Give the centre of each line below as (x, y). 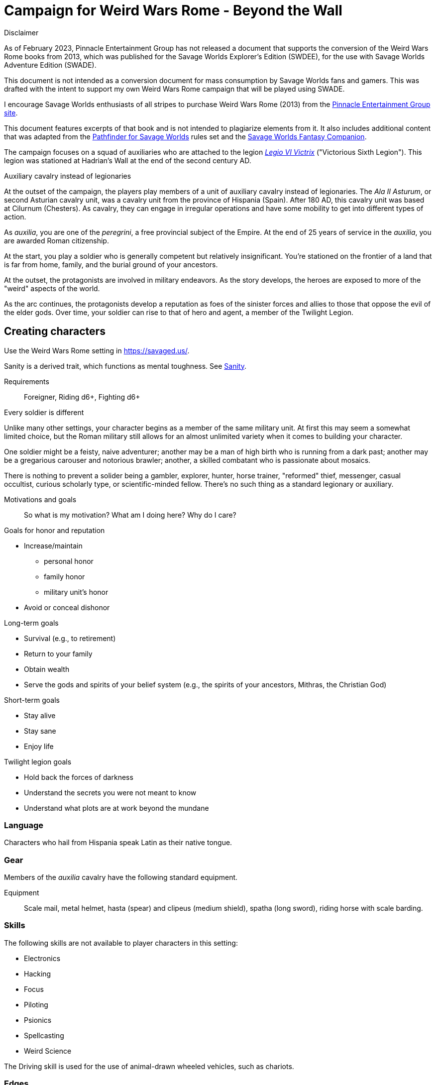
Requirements (27, 381)
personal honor (69, 561)
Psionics (38, 1020)
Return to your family (58, 653)
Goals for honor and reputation (54, 530)
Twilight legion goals (38, 761)
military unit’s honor (76, 592)
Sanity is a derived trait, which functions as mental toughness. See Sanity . (125, 366)
